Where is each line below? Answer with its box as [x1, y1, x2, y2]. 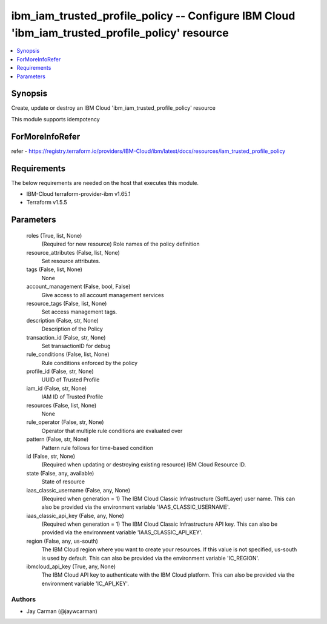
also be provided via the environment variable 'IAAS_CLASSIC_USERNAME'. [41, 503, 230, 511]
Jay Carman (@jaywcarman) [26, 607, 98, 615]
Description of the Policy [41, 325, 103, 333]
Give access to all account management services [41, 291, 165, 298]
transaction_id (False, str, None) [26, 334, 106, 341]
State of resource [41, 478, 85, 485]
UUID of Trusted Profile [41, 376, 100, 383]
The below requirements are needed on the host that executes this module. [11, 179, 199, 186]
